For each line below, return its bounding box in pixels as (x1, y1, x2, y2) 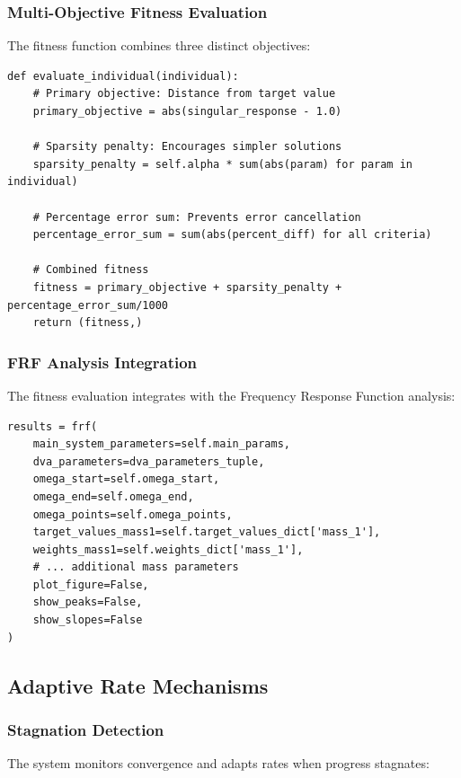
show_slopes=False (32, 614, 143, 627)
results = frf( (7, 420, 98, 433)
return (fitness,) (32, 316, 143, 330)
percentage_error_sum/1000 (7, 298, 168, 312)
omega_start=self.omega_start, (32, 473, 220, 486)
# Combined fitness (32, 263, 149, 277)
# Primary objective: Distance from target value (32, 87, 336, 101)
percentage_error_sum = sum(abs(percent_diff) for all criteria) (32, 228, 432, 242)
